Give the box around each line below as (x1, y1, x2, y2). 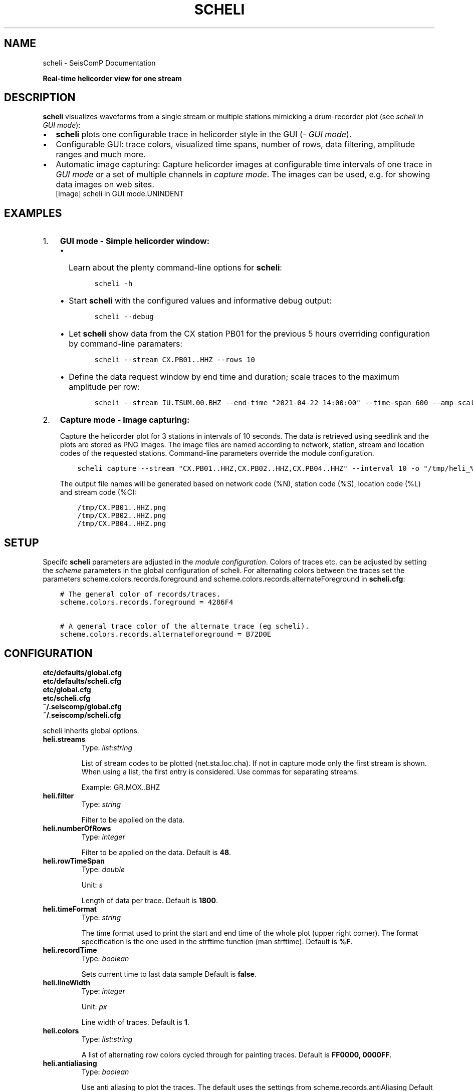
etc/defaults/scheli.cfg (43, 676, 121, 685)
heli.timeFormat (43, 904, 97, 913)
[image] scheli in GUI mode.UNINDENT (56, 189, 184, 198)
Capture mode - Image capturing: (60, 415, 190, 425)
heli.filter (43, 791, 74, 800)
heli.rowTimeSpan (43, 856, 105, 865)
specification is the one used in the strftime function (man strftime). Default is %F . (81, 937, 353, 946)
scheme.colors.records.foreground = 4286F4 (60, 598, 233, 607)
